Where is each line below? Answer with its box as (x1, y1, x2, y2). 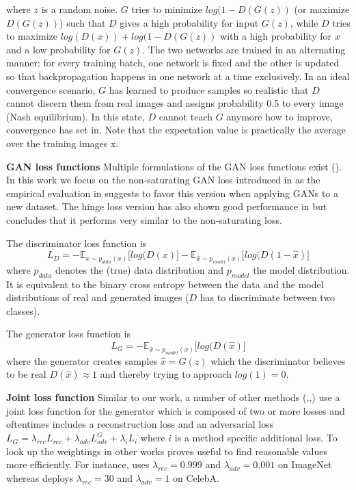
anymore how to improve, (226, 109, 333, 123)
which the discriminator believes (210, 353, 346, 367)
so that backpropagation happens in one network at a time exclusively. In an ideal (6, 68, 350, 83)
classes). (6, 303, 40, 318)
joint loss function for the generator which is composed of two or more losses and (6, 403, 345, 417)
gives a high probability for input (120, 15, 259, 29)
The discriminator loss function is (6, 235, 147, 250)
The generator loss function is (6, 326, 131, 341)
